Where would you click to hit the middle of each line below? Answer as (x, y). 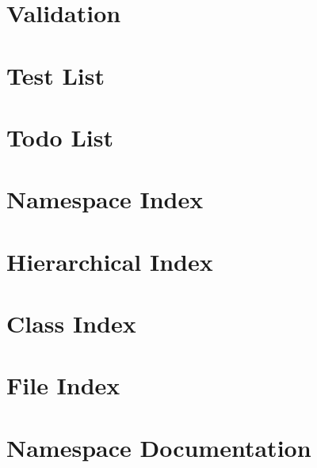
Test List (55, 75)
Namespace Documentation (159, 447)
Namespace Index (105, 199)
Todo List (60, 137)
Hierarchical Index (110, 261)
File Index (63, 385)
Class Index (71, 323)
